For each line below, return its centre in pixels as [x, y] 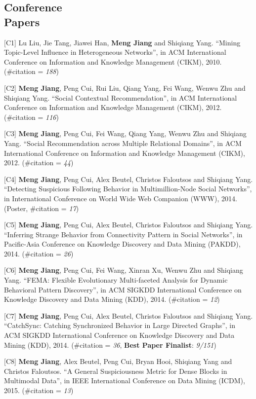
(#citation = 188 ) [31, 71]
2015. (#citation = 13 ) [39, 390]
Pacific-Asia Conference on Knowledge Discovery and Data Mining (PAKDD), [122, 244]
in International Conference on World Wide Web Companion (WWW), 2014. [121, 198]
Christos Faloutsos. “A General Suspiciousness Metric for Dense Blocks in [116, 371]
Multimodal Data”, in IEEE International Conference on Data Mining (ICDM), [125, 381]
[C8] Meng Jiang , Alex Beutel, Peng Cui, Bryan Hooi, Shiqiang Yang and [118, 361]
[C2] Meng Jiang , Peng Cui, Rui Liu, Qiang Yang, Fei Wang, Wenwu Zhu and [125, 88]
